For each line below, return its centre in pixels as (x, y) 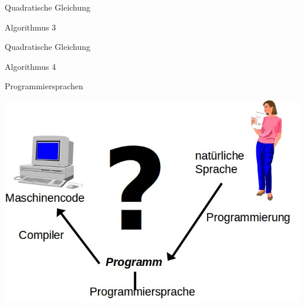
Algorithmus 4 (30, 66)
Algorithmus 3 (30, 27)
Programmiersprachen (44, 86)
